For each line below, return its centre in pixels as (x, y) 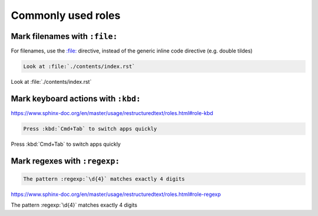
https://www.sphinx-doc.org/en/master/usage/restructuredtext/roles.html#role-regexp (116, 194)
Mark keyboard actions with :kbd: (76, 98)
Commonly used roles (66, 15)
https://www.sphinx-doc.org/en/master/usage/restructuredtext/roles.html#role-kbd (112, 113)
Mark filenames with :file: (64, 36)
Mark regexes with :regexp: (65, 161)
